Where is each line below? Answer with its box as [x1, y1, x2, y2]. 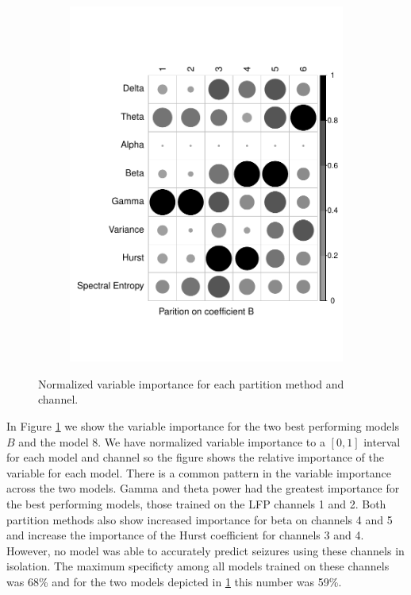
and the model [18, 433, 89, 450]
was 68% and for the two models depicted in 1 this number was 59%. [6, 573, 342, 589]
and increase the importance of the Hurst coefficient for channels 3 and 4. [6, 527, 364, 543]
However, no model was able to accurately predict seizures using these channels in [6, 542, 405, 558]
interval [363, 433, 401, 450]
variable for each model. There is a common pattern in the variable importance [6, 464, 391, 481]
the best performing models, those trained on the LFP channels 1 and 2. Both [6, 495, 386, 512]
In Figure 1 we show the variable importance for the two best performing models [6, 417, 399, 434]
